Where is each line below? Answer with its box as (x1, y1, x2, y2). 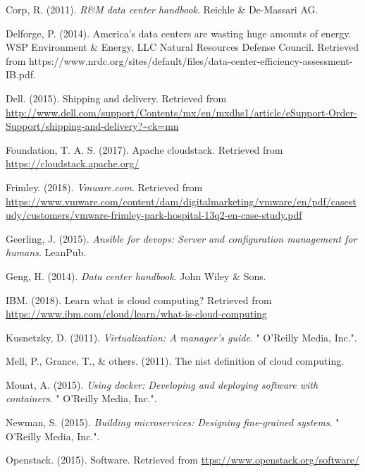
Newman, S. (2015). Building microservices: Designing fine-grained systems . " (6, 415, 340, 430)
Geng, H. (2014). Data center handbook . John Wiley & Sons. (6, 268, 266, 283)
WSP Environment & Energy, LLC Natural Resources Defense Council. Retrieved (6, 40, 359, 54)
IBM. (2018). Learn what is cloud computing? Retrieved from (6, 292, 272, 307)
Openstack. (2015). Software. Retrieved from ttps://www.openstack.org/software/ (6, 452, 359, 467)
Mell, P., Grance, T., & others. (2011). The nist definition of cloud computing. (6, 353, 345, 368)
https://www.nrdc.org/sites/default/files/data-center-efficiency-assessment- (29, 53, 353, 68)
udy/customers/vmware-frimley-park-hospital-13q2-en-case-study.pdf (6, 207, 302, 222)
